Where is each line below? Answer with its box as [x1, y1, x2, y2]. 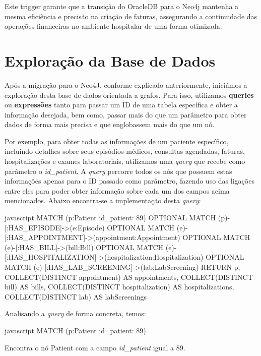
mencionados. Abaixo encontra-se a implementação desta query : [5, 195, 201, 206]
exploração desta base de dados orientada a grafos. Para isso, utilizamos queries [5, 89, 254, 100]
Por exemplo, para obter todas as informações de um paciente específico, [5, 136, 229, 146]
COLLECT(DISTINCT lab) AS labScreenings [5, 291, 147, 302]
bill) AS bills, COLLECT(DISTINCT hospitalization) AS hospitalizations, [5, 281, 234, 292]
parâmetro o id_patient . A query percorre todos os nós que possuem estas [5, 165, 232, 176]
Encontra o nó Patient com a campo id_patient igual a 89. [5, 342, 185, 352]
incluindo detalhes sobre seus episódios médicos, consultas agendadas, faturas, [5, 146, 245, 156]
